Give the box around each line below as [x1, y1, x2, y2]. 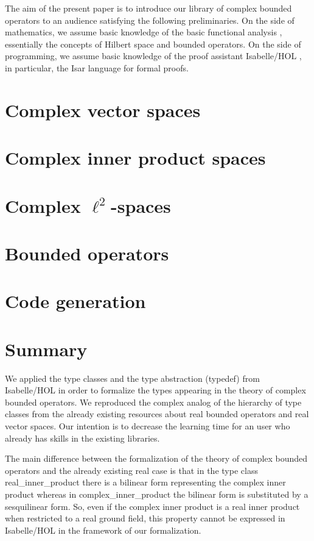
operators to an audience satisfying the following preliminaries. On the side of [5, 13, 295, 26]
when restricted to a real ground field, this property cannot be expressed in [5, 512, 285, 525]
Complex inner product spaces [5, 145, 266, 170]
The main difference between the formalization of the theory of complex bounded [5, 452, 308, 465]
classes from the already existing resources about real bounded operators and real [5, 407, 309, 420]
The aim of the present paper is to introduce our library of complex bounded [5, 2, 292, 14]
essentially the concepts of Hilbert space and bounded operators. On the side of [5, 37, 301, 50]
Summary [5, 336, 88, 361]
